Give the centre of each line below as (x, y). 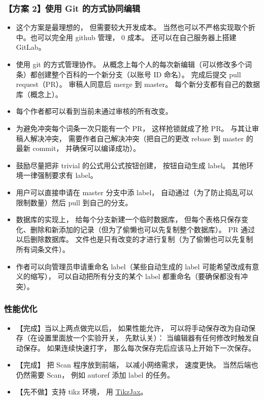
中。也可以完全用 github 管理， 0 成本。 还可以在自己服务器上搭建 (126, 37)
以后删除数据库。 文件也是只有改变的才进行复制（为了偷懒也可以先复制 (135, 239)
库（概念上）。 (39, 94)
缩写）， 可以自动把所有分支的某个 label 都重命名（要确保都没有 (135, 276)
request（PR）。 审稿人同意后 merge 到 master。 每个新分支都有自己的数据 (138, 84)
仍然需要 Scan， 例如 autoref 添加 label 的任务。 (95, 374)
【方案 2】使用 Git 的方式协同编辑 (72, 8)
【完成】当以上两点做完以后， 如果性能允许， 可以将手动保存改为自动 (132, 328)
